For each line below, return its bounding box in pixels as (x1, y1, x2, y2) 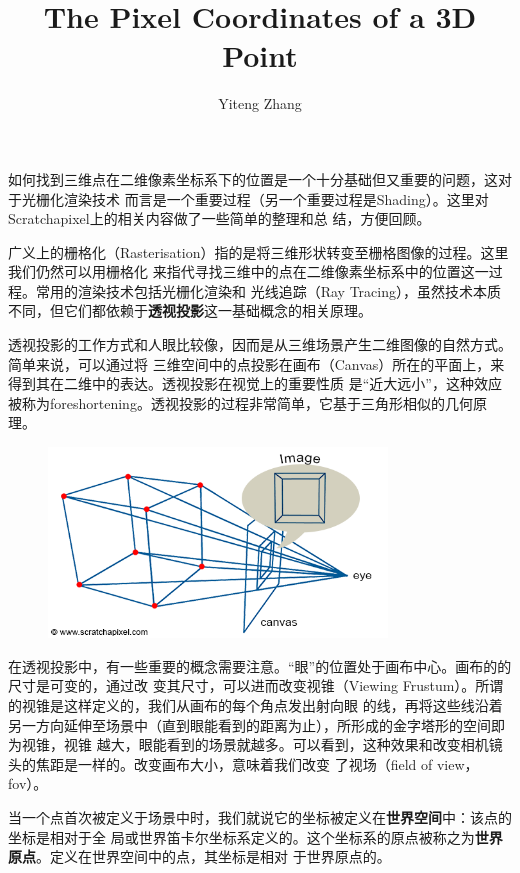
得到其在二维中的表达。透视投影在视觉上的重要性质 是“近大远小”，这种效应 (8, 373, 502, 394)
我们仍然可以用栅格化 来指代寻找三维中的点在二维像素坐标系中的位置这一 (8, 261, 489, 282)
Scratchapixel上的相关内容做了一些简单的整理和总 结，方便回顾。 (8, 208, 431, 229)
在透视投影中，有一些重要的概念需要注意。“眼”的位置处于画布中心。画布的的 (8, 655, 512, 676)
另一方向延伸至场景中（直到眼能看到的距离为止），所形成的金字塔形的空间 (8, 714, 491, 735)
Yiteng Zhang (218, 93, 302, 114)
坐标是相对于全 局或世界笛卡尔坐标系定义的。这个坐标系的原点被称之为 (8, 826, 475, 847)
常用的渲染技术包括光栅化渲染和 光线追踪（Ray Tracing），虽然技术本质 (35, 280, 501, 301)
